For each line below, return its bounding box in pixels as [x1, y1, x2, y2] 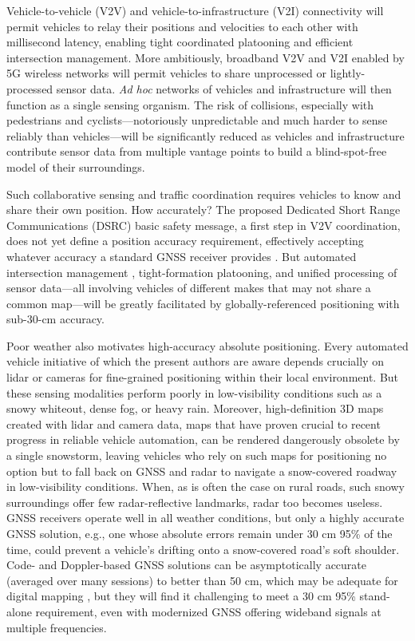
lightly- [330, 65, 366, 81]
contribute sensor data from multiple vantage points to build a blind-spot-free [6, 143, 387, 160]
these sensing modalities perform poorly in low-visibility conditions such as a [6, 384, 382, 401]
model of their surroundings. [6, 158, 145, 175]
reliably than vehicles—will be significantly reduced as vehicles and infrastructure [6, 127, 405, 144]
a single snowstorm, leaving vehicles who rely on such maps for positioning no [6, 447, 387, 464]
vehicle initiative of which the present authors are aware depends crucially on [6, 353, 384, 370]
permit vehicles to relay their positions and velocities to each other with [6, 18, 358, 34]
